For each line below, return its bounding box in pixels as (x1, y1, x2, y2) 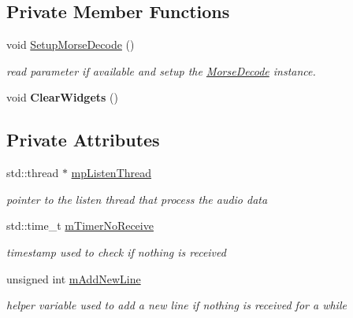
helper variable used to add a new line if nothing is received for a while (6, 297, 347, 313)
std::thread (6, 165, 59, 181)
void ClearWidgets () (6, 89, 118, 105)
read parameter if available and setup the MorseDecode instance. (6, 62, 316, 79)
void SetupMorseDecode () (6, 36, 135, 53)
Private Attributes (6, 128, 160, 152)
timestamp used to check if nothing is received (6, 243, 226, 260)
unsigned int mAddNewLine (6, 270, 141, 287)
